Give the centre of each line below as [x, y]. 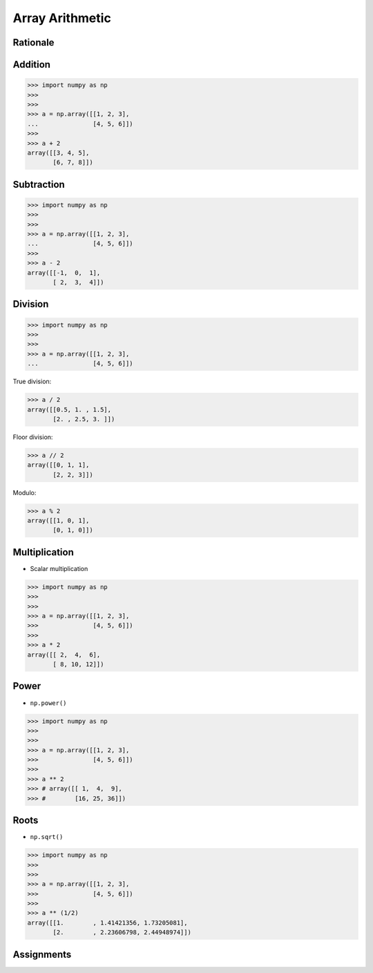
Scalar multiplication [59, 568]
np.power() [48, 703]
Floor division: [33, 437]
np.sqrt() [47, 837]
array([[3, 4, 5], [58, 153]
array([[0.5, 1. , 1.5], [69, 410]
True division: [32, 382]
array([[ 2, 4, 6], [64, 655]
